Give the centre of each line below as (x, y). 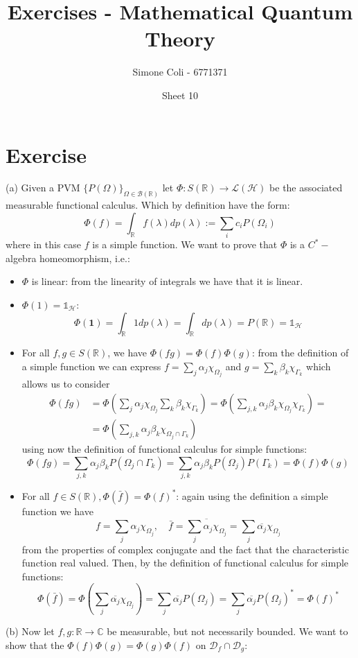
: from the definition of (300, 353)
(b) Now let (30, 631)
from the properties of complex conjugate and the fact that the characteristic (185, 549)
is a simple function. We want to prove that (185, 244)
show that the (35, 644)
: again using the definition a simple (252, 495)
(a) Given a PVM (43, 188)
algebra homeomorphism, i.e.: (68, 258)
